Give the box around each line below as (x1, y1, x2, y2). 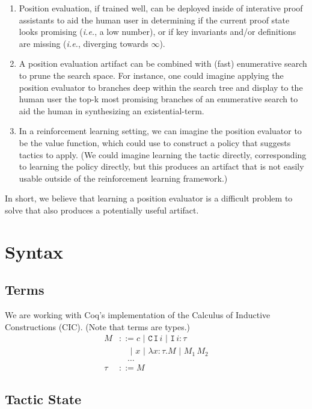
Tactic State (5, 389, 82, 408)
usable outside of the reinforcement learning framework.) (19, 171, 228, 184)
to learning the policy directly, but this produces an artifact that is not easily (19, 160, 304, 173)
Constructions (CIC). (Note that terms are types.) (5, 320, 191, 333)
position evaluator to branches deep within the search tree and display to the (19, 81, 303, 93)
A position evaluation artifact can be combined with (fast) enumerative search (19, 57, 307, 70)
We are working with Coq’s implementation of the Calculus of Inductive (5, 309, 271, 321)
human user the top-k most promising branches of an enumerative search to (19, 93, 298, 105)
